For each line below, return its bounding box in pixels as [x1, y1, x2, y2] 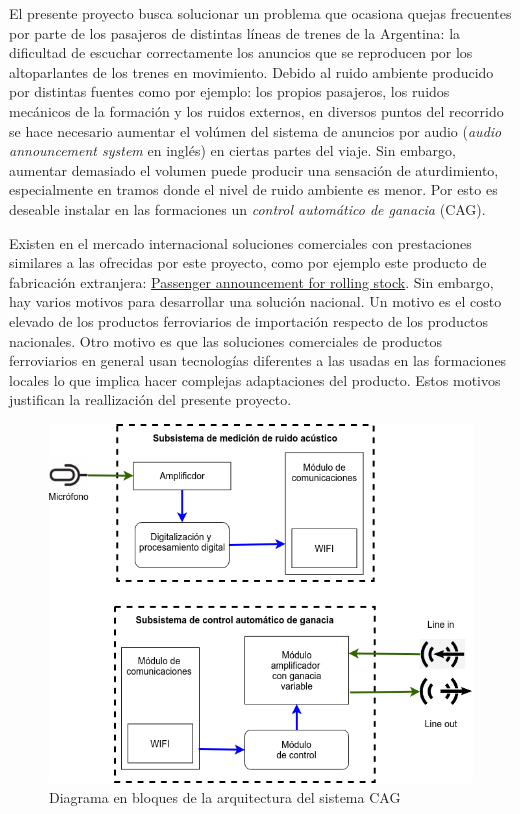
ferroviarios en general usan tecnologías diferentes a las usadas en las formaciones [9, 350, 507, 371]
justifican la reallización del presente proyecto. [9, 389, 292, 410]
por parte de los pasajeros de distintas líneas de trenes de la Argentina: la [9, 22, 461, 43]
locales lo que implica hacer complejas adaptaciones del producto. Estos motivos [9, 369, 501, 390]
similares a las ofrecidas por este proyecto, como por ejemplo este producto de [9, 252, 487, 273]
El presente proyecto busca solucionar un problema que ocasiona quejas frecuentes [9, 3, 512, 23]
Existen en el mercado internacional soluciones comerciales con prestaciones [9, 232, 472, 253]
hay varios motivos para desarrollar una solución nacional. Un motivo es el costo [9, 291, 502, 312]
